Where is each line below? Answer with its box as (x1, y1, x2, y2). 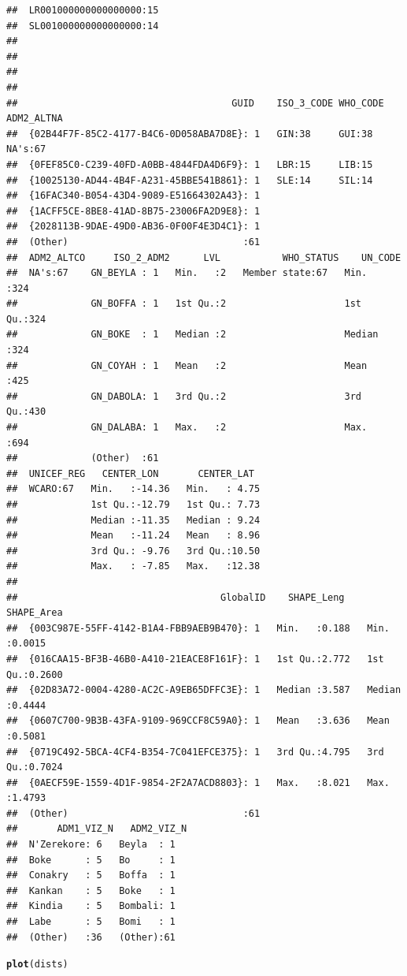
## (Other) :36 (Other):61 (6, 931, 176, 943)
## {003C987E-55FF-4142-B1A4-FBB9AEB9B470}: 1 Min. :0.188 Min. (6, 622, 390, 634)
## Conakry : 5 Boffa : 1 (6, 870, 176, 881)
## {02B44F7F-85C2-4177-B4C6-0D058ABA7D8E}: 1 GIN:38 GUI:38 (6, 128, 373, 140)
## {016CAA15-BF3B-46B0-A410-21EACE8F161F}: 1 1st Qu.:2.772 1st (6, 653, 384, 665)
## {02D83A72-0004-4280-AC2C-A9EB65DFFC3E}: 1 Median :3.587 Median (6, 684, 401, 696)
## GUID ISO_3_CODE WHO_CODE (6, 97, 384, 109)
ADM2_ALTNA (6, 113, 63, 125)
